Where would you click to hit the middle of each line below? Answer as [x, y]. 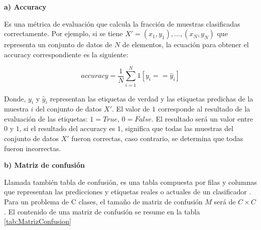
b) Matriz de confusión [45, 165]
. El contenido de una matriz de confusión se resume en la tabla [102, 211]
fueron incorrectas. [33, 148]
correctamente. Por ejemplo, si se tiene [63, 33]
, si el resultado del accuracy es [67, 128]
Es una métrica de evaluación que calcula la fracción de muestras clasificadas [122, 23]
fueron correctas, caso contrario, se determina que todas [157, 138]
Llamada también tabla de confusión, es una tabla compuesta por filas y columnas [130, 182]
